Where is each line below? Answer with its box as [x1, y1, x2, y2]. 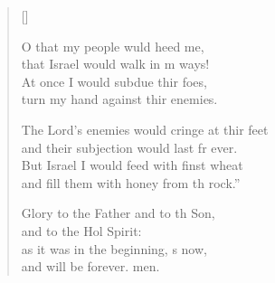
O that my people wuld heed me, [21, 36, 204, 55]
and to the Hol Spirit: [21, 221, 142, 240]
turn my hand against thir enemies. [21, 90, 218, 108]
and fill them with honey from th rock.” [21, 173, 241, 192]
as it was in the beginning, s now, [21, 239, 207, 258]
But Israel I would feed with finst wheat [21, 156, 243, 175]
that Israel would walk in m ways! [21, 54, 210, 73]
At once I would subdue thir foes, [21, 71, 207, 90]
